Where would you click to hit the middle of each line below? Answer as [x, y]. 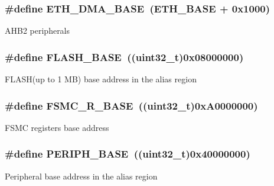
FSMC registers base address [57, 127]
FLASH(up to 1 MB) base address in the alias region [101, 79]
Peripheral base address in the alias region [81, 176]
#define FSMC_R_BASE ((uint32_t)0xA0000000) [131, 105]
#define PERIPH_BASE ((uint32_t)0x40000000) [128, 154]
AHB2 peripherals [37, 31]
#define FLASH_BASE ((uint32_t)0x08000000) [124, 57]
